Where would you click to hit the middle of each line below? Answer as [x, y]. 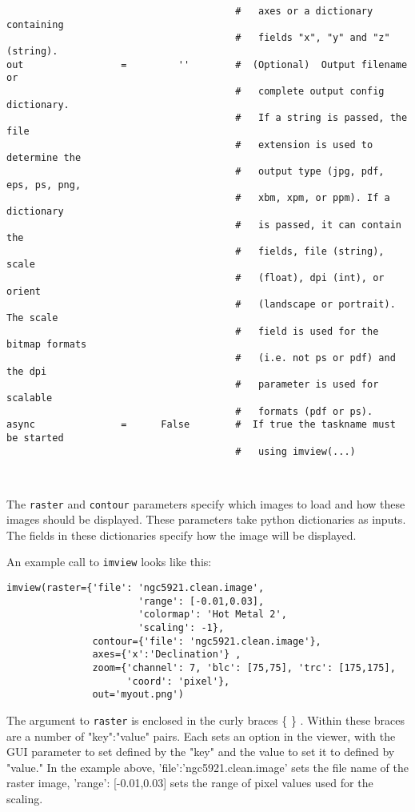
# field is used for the [307, 331]
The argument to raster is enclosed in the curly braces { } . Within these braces [206, 720]
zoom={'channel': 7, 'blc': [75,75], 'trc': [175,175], [244, 668]
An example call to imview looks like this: [109, 562]
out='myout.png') [138, 695]
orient [24, 291]
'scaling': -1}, [181, 628]
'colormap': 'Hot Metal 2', [212, 615]
